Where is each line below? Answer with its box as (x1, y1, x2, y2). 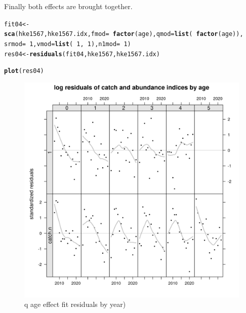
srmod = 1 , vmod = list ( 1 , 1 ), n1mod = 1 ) (4, 40, 131, 48)
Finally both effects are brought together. (4, 1, 133, 11)
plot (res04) (4, 67, 44, 75)
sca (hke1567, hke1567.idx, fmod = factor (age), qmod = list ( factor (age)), (4, 30, 243, 38)
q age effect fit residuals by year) (24, 299, 126, 309)
